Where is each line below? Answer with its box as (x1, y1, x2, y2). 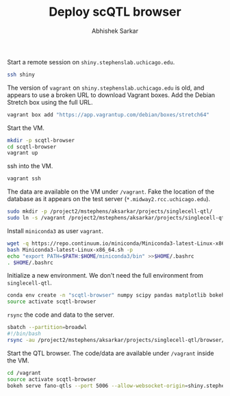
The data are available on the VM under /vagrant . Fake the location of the (7, 187, 214, 196)
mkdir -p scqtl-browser (7, 137, 75, 144)
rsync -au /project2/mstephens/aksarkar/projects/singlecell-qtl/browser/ (7, 336, 225, 343)
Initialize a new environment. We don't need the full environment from (7, 272, 204, 280)
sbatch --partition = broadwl (7, 324, 88, 331)
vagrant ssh (7, 175, 41, 182)
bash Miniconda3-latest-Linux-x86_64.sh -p (7, 246, 133, 253)
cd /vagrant (7, 369, 41, 376)
